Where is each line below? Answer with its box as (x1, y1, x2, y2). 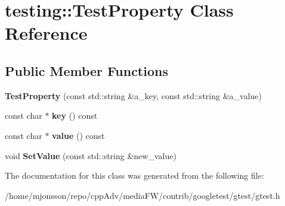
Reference (5, 21, 88, 45)
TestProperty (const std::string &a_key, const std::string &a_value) (5, 89, 262, 102)
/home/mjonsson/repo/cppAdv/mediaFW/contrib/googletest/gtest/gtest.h (5, 189, 280, 201)
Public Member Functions (5, 61, 168, 80)
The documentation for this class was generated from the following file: (5, 169, 264, 182)
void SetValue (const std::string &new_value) (5, 149, 176, 161)
